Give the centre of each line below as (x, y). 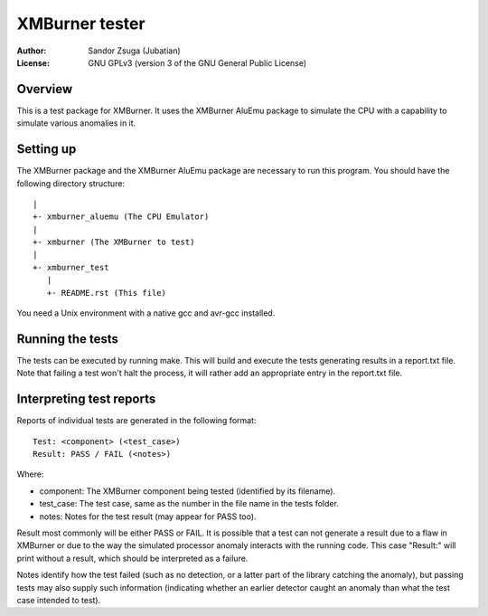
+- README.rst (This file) (107, 293)
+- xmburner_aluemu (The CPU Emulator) (121, 217)
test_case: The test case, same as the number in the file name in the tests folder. (189, 504)
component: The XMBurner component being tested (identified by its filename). (188, 491)
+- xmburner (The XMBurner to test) (114, 242)
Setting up (47, 149)
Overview (45, 89)
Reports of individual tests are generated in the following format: (136, 421)
